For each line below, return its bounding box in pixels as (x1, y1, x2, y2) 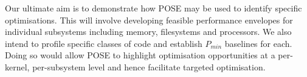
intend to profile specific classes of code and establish (5, 37, 202, 49)
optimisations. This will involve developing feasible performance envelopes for (5, 13, 293, 26)
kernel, (5, 60, 30, 73)
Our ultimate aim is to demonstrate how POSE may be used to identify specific (5, 2, 302, 14)
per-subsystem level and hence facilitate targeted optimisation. (32, 60, 266, 73)
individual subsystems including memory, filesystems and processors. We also (5, 25, 292, 38)
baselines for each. (224, 37, 292, 49)
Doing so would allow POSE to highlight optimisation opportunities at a (5, 49, 275, 61)
